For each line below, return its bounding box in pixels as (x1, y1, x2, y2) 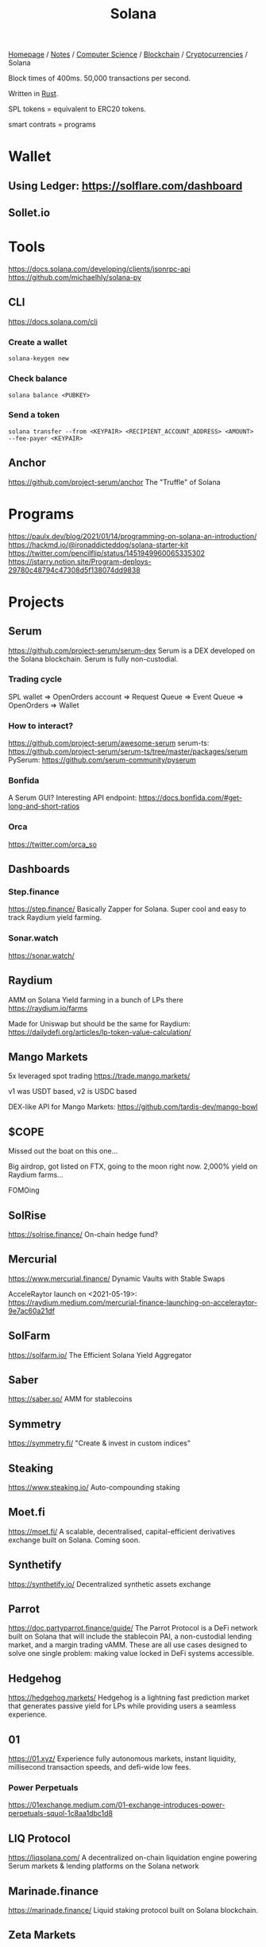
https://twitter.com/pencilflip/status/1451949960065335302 (8, 548, 205, 557)
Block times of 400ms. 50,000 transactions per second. (8, 73, 191, 83)
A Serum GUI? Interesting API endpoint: (8, 793, 137, 803)
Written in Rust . (8, 89, 59, 99)
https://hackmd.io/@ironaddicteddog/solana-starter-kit (8, 540, 189, 549)
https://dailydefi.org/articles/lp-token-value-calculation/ (8, 1027, 192, 1037)
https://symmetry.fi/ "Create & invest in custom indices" (8, 1438, 191, 1448)
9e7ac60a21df (8, 1305, 56, 1316)
